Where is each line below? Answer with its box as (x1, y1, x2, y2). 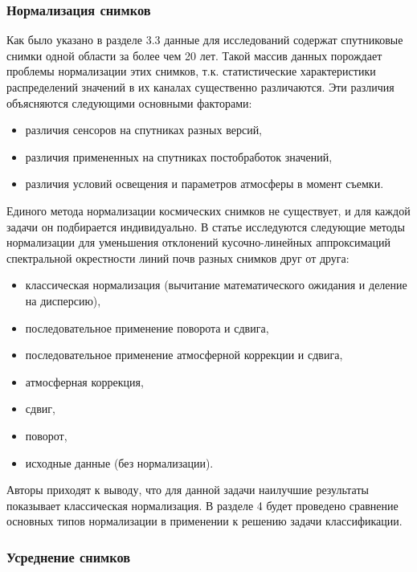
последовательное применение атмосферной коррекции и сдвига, (25, 346, 343, 363)
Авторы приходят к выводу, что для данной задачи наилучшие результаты (6, 481, 369, 498)
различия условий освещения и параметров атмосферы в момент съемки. (25, 175, 384, 192)
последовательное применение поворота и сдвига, (25, 319, 269, 336)
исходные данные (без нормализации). (25, 454, 214, 471)
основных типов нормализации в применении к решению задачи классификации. (6, 513, 403, 529)
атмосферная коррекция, (25, 373, 144, 390)
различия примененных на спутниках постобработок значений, (25, 148, 333, 165)
